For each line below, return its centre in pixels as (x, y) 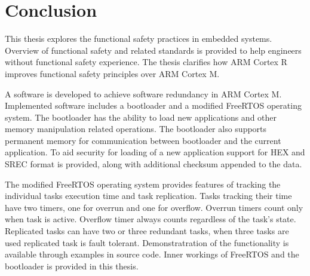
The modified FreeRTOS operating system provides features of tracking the (143, 184)
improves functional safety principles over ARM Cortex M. (112, 73)
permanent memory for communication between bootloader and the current (143, 140)
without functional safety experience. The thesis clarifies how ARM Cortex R (146, 62)
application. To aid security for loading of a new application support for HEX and (155, 152)
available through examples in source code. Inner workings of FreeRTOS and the (152, 254)
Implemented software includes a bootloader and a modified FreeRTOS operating (153, 105)
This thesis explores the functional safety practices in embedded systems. (139, 39)
